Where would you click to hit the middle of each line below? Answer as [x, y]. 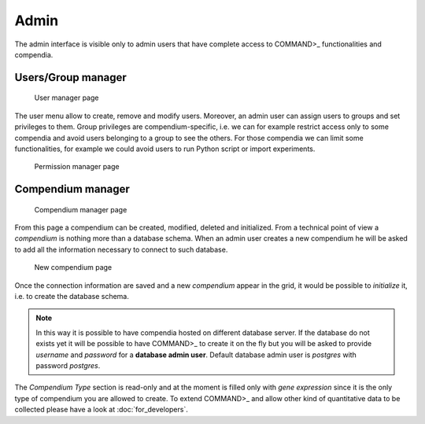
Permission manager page [77, 167]
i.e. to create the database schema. [72, 297]
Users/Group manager [71, 77]
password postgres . [68, 365]
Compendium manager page [81, 209]
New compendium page [73, 267]
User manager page [67, 98]
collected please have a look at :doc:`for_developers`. [101, 410]
